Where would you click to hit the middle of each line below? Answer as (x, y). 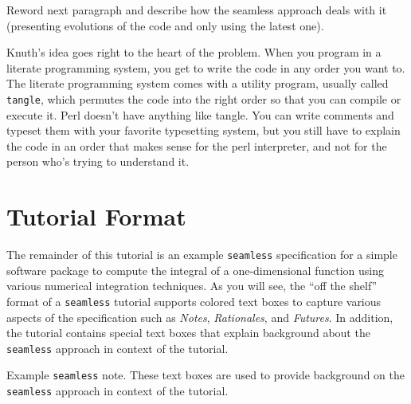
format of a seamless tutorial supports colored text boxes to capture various (194, 301)
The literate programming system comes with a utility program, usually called (198, 83)
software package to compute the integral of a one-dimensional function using (195, 270)
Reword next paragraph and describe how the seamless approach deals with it (197, 10)
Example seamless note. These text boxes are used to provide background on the (205, 375)
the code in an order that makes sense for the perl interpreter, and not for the (197, 145)
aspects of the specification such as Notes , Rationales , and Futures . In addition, (200, 317)
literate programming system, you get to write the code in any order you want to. (206, 67)
